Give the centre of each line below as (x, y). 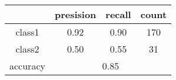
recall (118, 14)
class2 (27, 49)
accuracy (27, 66)
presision (75, 14)
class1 (27, 32)
